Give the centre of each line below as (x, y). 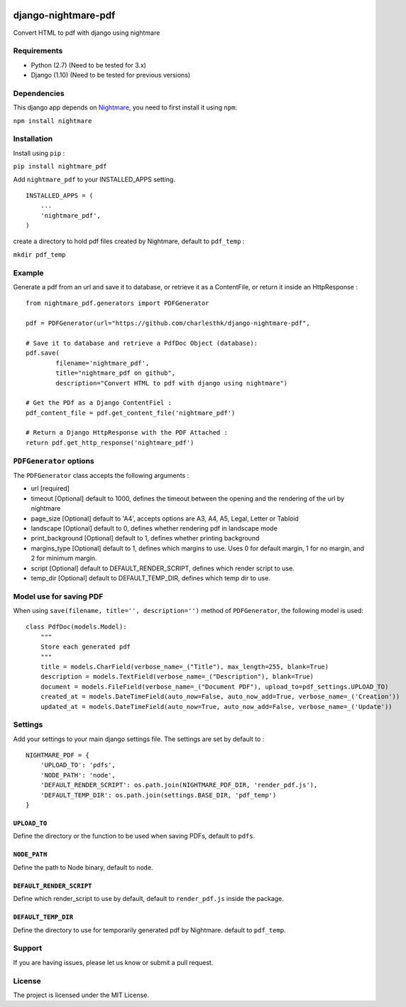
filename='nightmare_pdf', (103, 363)
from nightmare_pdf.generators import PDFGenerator (117, 303)
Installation (33, 139)
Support (28, 948)
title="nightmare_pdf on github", (116, 373)
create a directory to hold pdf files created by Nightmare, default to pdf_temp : (129, 241)
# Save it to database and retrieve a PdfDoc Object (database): (142, 343)
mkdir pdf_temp (40, 255)
